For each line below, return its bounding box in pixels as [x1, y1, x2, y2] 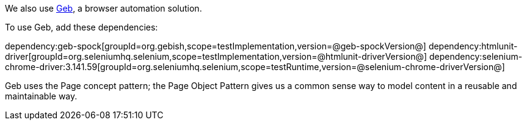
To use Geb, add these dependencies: [5, 22, 158, 32]
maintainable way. [5, 91, 78, 101]
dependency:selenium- [429, 51, 523, 62]
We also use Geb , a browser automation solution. [5, 3, 202, 13]
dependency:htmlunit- [428, 41, 518, 51]
